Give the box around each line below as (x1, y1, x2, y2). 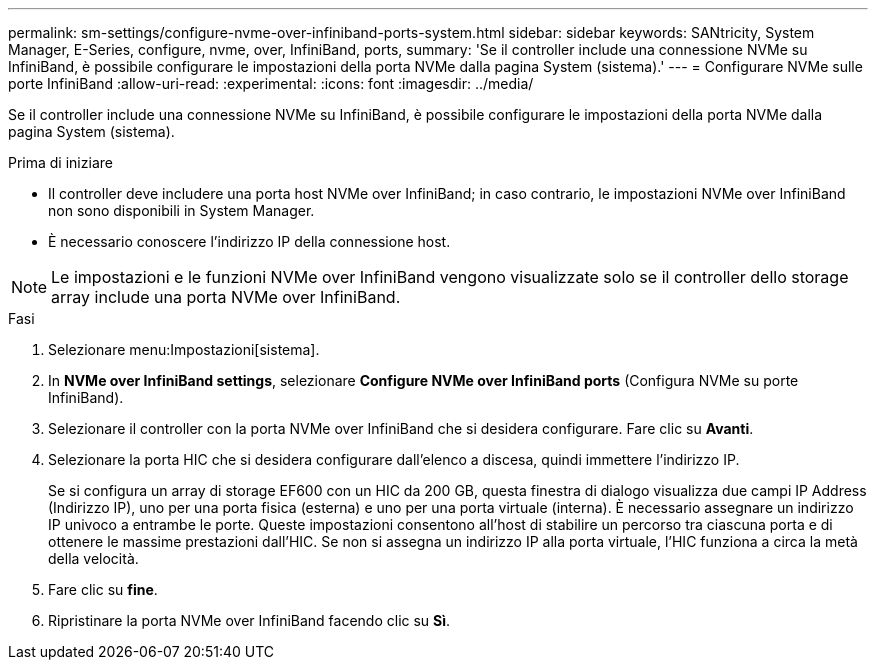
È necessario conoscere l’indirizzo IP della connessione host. (48, 233, 451, 250)
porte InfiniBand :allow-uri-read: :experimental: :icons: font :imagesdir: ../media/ (8, 75, 534, 92)
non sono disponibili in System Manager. (48, 202, 315, 219)
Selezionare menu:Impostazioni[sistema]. (48, 341, 320, 358)
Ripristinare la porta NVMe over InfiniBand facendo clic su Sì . (48, 612, 451, 629)
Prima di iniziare (8, 154, 113, 171)
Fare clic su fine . (48, 581, 158, 598)
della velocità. (48, 550, 139, 567)
